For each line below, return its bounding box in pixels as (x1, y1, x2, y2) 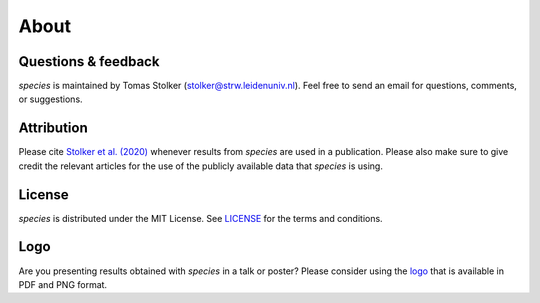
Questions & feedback (18, 53, 160, 70)
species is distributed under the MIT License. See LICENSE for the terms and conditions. (18, 212, 384, 224)
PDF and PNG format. (18, 278, 108, 290)
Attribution (18, 120, 89, 137)
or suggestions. (18, 93, 84, 105)
